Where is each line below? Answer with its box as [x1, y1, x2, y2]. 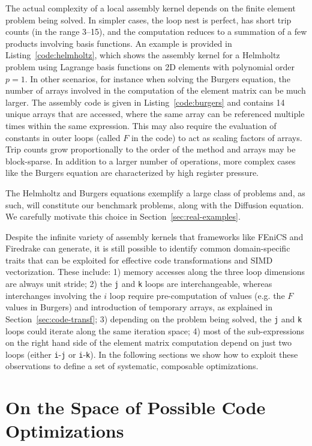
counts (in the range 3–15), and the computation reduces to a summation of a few [5, 25, 307, 38]
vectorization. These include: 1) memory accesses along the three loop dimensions [5, 265, 305, 278]
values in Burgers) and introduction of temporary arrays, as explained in [5, 301, 272, 313]
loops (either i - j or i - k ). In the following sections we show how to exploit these [5, 348, 298, 360]
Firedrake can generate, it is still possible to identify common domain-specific [5, 242, 290, 255]
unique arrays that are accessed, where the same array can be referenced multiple [5, 107, 305, 120]
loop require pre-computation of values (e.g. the [109, 289, 285, 301]
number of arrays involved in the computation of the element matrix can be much [5, 84, 306, 97]
